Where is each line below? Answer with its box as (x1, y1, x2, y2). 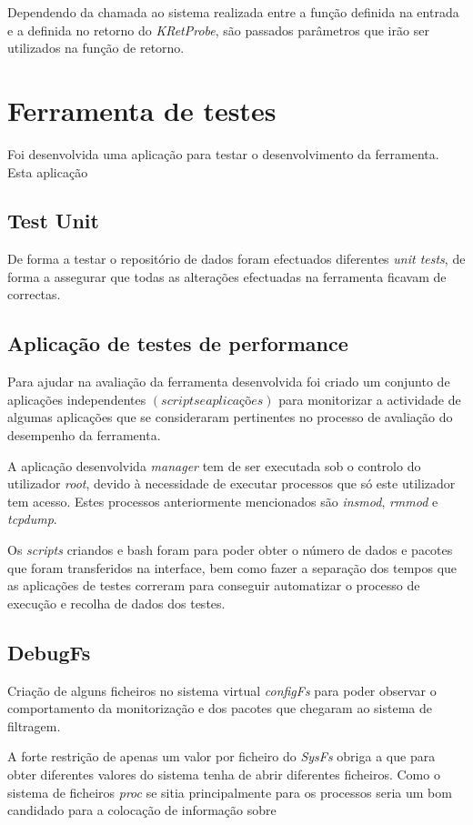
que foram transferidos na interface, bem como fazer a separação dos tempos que (7, 558, 458, 577)
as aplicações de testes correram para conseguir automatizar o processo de (7, 576, 420, 595)
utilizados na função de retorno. (7, 38, 185, 57)
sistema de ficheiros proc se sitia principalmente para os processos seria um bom (7, 782, 452, 801)
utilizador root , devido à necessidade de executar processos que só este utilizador (7, 474, 456, 493)
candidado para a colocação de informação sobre (7, 800, 277, 820)
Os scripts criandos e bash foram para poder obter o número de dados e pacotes (7, 540, 453, 559)
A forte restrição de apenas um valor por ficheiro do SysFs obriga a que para (7, 747, 436, 766)
